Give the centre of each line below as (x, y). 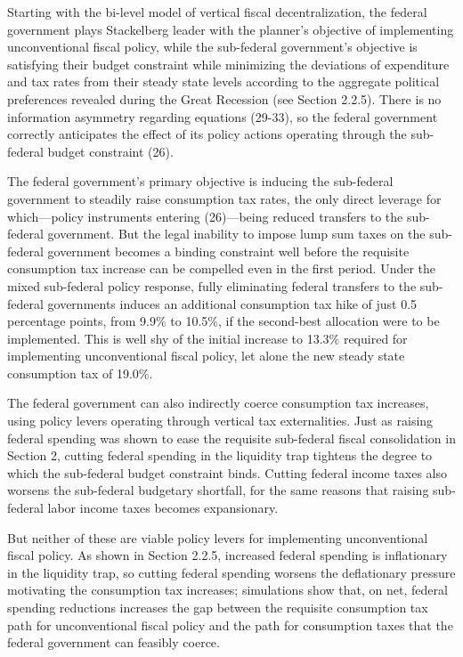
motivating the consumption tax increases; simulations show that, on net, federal (227, 590)
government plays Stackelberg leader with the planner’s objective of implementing (231, 29)
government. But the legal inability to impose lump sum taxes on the (236, 234)
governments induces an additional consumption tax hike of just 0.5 (232, 303)
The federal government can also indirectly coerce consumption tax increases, (218, 403)
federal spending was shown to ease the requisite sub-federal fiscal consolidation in (231, 438)
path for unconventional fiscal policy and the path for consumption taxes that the (230, 625)
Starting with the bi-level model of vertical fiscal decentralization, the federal (217, 12)
